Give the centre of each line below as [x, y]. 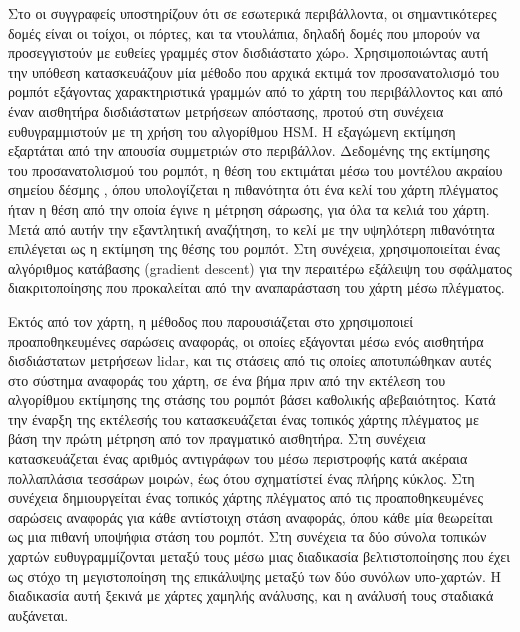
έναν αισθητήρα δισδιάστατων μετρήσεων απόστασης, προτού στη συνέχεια [226, 110]
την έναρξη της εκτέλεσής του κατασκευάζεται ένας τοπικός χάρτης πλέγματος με [243, 418]
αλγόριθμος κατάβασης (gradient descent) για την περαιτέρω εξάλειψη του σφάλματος [260, 267]
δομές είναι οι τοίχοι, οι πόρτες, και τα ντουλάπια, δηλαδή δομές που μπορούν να [244, 32]
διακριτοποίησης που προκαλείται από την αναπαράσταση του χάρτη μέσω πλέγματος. [256, 287]
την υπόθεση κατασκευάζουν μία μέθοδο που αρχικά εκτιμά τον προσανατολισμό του [254, 71]
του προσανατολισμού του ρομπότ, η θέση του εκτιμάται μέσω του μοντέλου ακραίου [255, 169]
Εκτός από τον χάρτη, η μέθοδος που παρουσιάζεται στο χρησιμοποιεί [211, 320]
